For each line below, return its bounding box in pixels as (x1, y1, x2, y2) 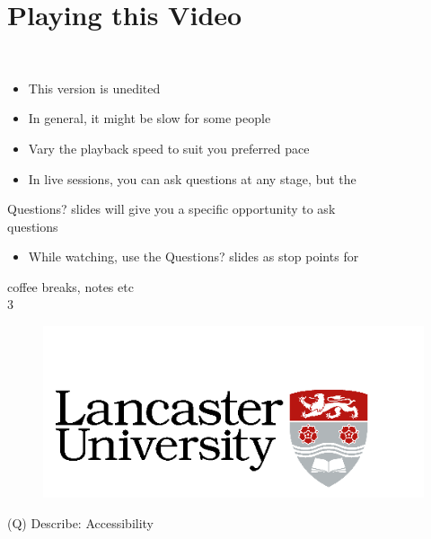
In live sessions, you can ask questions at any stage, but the (28, 169, 356, 188)
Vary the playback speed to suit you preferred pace (28, 138, 310, 157)
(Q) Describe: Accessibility (7, 514, 154, 533)
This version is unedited (28, 78, 161, 97)
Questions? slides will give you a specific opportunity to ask (7, 199, 336, 218)
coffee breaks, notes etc (7, 277, 134, 296)
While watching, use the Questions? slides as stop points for (28, 247, 359, 266)
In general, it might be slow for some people (28, 109, 271, 128)
